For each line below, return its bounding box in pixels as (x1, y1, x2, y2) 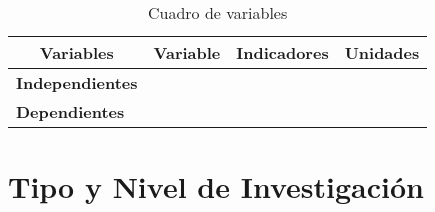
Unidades (344, 41, 420, 64)
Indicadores (236, 41, 329, 64)
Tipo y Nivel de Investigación (8, 166, 424, 207)
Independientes (16, 71, 138, 94)
